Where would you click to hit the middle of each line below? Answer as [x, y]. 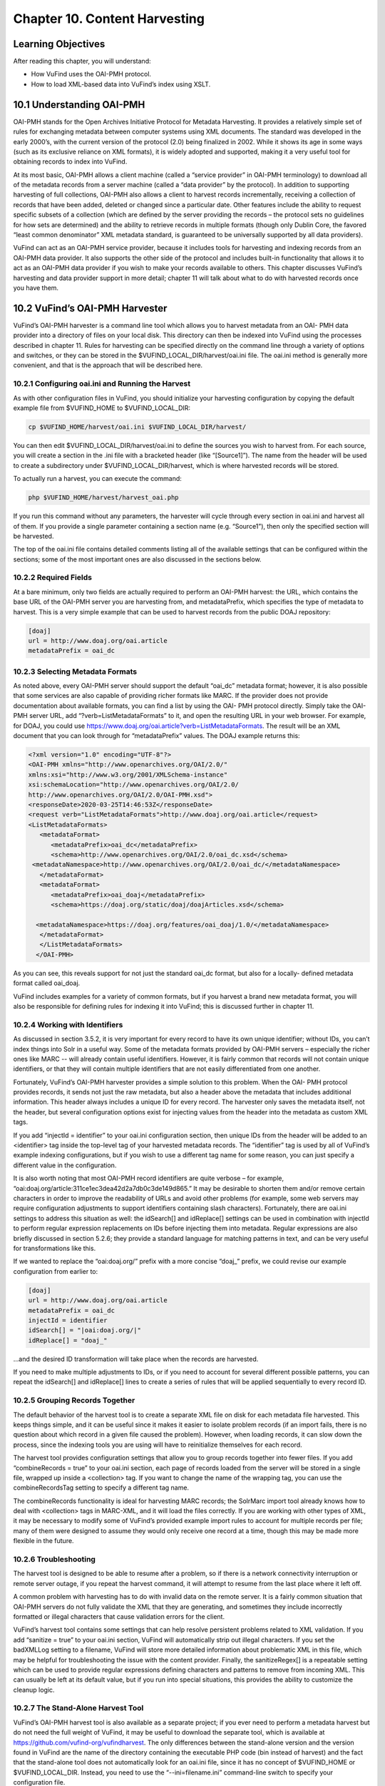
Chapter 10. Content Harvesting [109, 19]
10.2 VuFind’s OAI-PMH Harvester [90, 308]
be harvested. [34, 536]
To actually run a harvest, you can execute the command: [97, 479]
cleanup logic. [34, 1690]
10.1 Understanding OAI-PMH [79, 105]
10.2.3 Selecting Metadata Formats [75, 672]
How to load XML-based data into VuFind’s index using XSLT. [121, 84]
